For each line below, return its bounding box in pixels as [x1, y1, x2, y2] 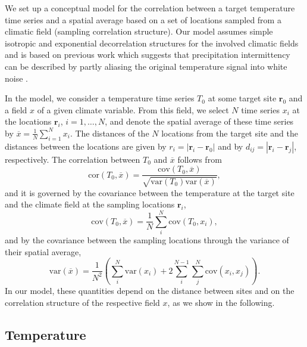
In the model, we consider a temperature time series [5, 92, 195, 104]
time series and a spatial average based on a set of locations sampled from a [5, 13, 281, 26]
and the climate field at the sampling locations [5, 198, 175, 210]
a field [5, 103, 27, 116]
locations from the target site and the [161, 126, 298, 139]
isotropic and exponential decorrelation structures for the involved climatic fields [5, 36, 299, 49]
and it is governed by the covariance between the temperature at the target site [5, 186, 295, 199]
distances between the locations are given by [5, 140, 167, 152]
